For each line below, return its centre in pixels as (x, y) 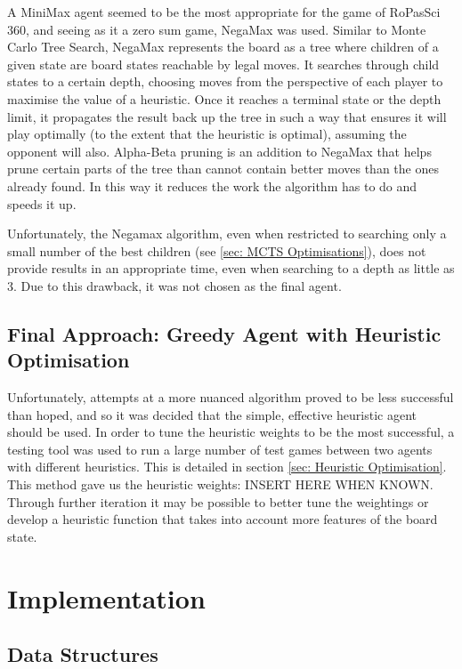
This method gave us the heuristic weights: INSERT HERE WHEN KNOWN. (220, 484)
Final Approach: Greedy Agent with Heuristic (224, 333)
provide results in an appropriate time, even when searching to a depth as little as (231, 268)
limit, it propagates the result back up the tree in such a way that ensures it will (227, 116)
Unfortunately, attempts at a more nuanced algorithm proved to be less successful (231, 397)
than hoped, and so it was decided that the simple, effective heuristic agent (212, 414)
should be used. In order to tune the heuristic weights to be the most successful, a (231, 432)
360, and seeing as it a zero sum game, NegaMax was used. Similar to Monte (217, 29)
